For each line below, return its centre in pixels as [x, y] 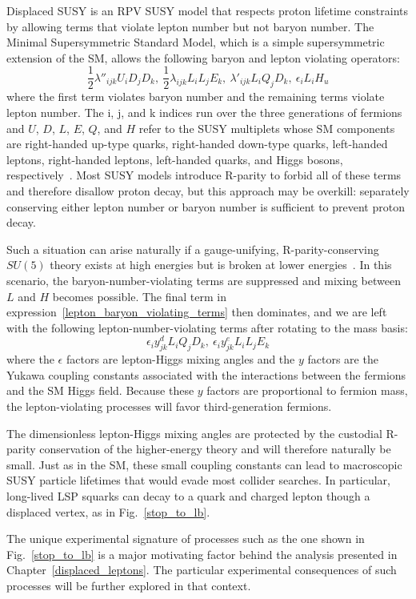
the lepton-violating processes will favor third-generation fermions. [169, 406]
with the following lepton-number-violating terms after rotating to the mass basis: [207, 327]
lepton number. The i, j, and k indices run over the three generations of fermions [204, 113]
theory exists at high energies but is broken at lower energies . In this [221, 265]
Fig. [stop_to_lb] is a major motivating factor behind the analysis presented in [202, 554]
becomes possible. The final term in [140, 296]
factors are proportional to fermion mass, [307, 390]
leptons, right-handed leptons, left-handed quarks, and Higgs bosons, [175, 159]
